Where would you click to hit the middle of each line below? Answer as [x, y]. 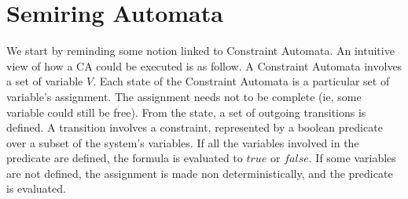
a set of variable [45, 81]
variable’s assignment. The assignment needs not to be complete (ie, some [184, 96]
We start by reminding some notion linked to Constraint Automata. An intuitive [200, 51]
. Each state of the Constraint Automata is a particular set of [241, 81]
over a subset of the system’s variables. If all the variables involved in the [183, 142]
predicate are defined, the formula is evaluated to [125, 158]
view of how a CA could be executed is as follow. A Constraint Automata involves [204, 65]
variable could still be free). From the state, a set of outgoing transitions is [186, 112]
